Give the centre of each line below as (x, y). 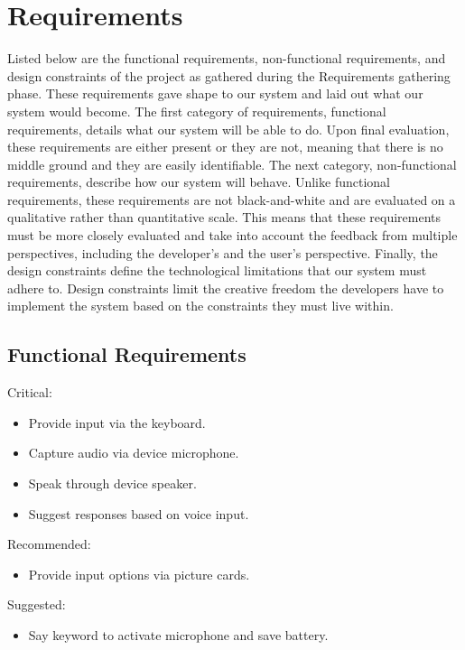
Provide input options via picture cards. (139, 574)
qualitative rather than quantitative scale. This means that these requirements (224, 217)
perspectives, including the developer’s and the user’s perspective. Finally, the (223, 252)
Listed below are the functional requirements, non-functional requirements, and (227, 58)
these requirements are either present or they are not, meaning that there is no (225, 147)
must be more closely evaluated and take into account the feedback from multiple (232, 235)
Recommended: (49, 544)
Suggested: (37, 604)
